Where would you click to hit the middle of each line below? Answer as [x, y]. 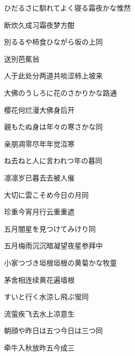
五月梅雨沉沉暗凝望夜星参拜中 [53, 246]
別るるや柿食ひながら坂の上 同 [53, 42]
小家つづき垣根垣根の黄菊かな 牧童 [60, 262]
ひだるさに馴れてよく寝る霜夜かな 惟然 [67, 8]
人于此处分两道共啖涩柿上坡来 [53, 76]
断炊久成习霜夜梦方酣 [39, 25]
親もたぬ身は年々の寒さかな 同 [53, 127]
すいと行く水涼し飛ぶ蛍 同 [46, 297]
